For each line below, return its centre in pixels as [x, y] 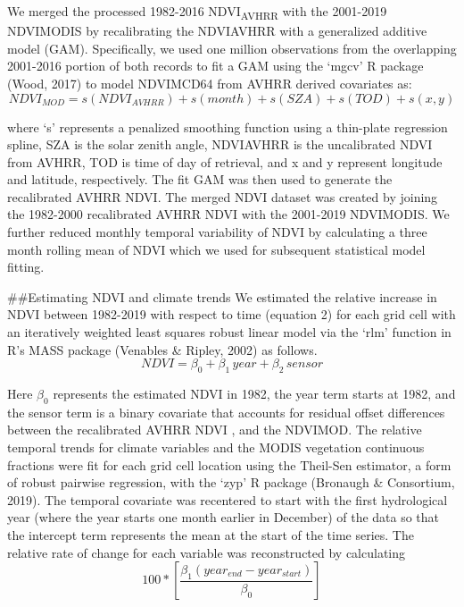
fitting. [26, 267]
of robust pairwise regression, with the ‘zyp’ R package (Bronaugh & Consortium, [231, 482]
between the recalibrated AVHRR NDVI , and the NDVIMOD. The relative [215, 430]
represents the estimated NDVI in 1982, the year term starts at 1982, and [254, 394]
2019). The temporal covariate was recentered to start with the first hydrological [228, 499]
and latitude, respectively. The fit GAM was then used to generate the [200, 179]
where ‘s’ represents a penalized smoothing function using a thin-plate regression [228, 126]
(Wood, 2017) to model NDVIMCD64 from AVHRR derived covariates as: [210, 83]
